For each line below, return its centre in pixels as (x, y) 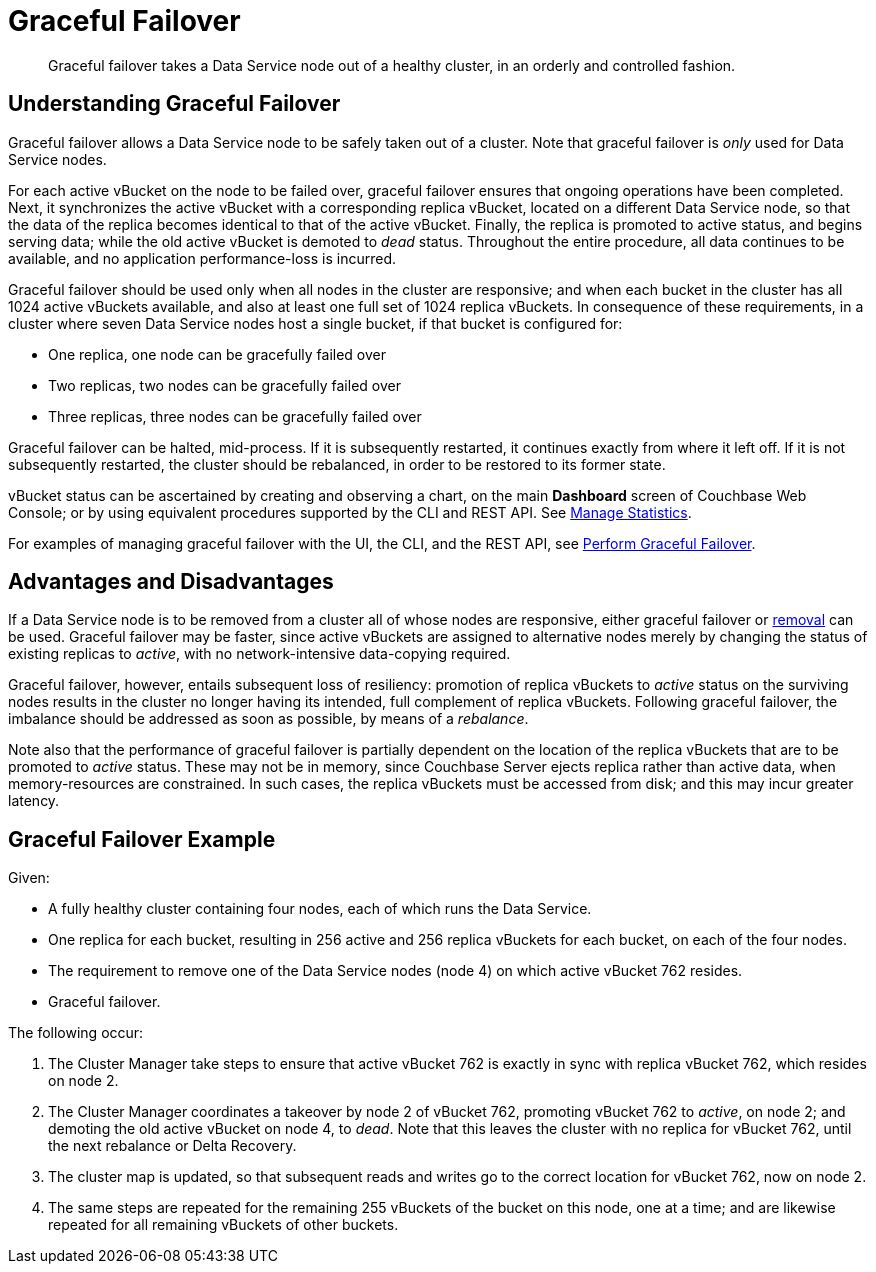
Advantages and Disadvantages (171, 582)
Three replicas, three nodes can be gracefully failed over (235, 416)
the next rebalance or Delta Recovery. (172, 1146)
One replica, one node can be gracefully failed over (217, 354)
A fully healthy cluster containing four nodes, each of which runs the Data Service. (320, 909)
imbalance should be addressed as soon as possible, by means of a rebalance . (268, 719)
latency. (34, 801)
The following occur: (76, 1033)
